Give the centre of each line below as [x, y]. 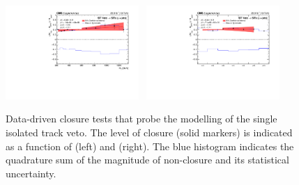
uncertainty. [31, 173]
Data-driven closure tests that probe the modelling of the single [141, 119]
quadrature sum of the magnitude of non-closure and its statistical [147, 160]
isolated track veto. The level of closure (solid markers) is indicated [149, 132]
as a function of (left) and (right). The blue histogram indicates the [150, 146]
